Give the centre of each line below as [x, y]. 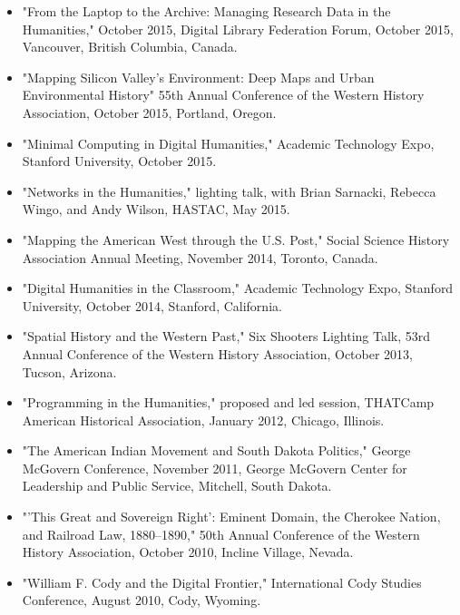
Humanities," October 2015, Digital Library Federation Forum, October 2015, [238, 29]
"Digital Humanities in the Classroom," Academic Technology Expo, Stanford [238, 288]
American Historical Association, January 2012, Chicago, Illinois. [203, 420]
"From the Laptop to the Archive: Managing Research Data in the [206, 11]
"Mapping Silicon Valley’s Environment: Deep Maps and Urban [198, 77]
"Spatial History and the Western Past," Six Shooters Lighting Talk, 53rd [226, 336]
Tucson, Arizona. [69, 371]
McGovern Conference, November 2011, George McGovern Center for [215, 468]
